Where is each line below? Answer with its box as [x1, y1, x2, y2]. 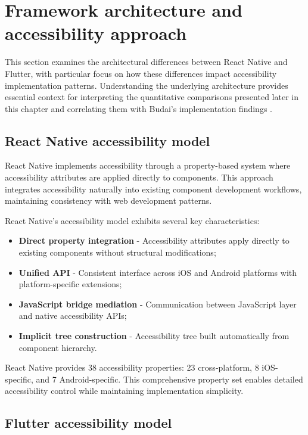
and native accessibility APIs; [18, 309, 127, 322]
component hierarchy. [18, 341, 97, 353]
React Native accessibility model [5, 131, 210, 150]
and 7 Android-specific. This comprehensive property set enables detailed [36, 372, 303, 385]
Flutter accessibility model [5, 414, 172, 432]
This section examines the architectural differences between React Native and [5, 55, 288, 68]
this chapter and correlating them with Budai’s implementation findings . [5, 102, 272, 114]
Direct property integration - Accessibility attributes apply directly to [18, 234, 290, 247]
